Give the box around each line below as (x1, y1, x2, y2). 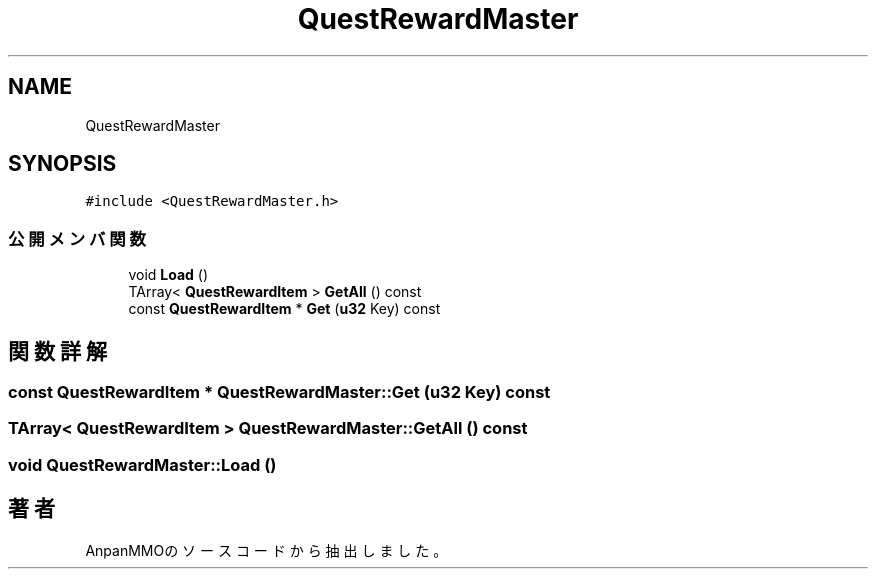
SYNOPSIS (8, 151, 117, 177)
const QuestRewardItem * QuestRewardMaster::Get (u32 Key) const (8, 382, 551, 403)
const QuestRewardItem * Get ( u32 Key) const (128, 300, 441, 318)
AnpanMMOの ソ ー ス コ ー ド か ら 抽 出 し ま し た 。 (85, 541, 448, 559)
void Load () (128, 266, 209, 284)
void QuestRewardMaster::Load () (8, 454, 277, 475)
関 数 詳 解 (8, 338, 107, 364)
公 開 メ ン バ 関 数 (8, 228, 146, 249)
